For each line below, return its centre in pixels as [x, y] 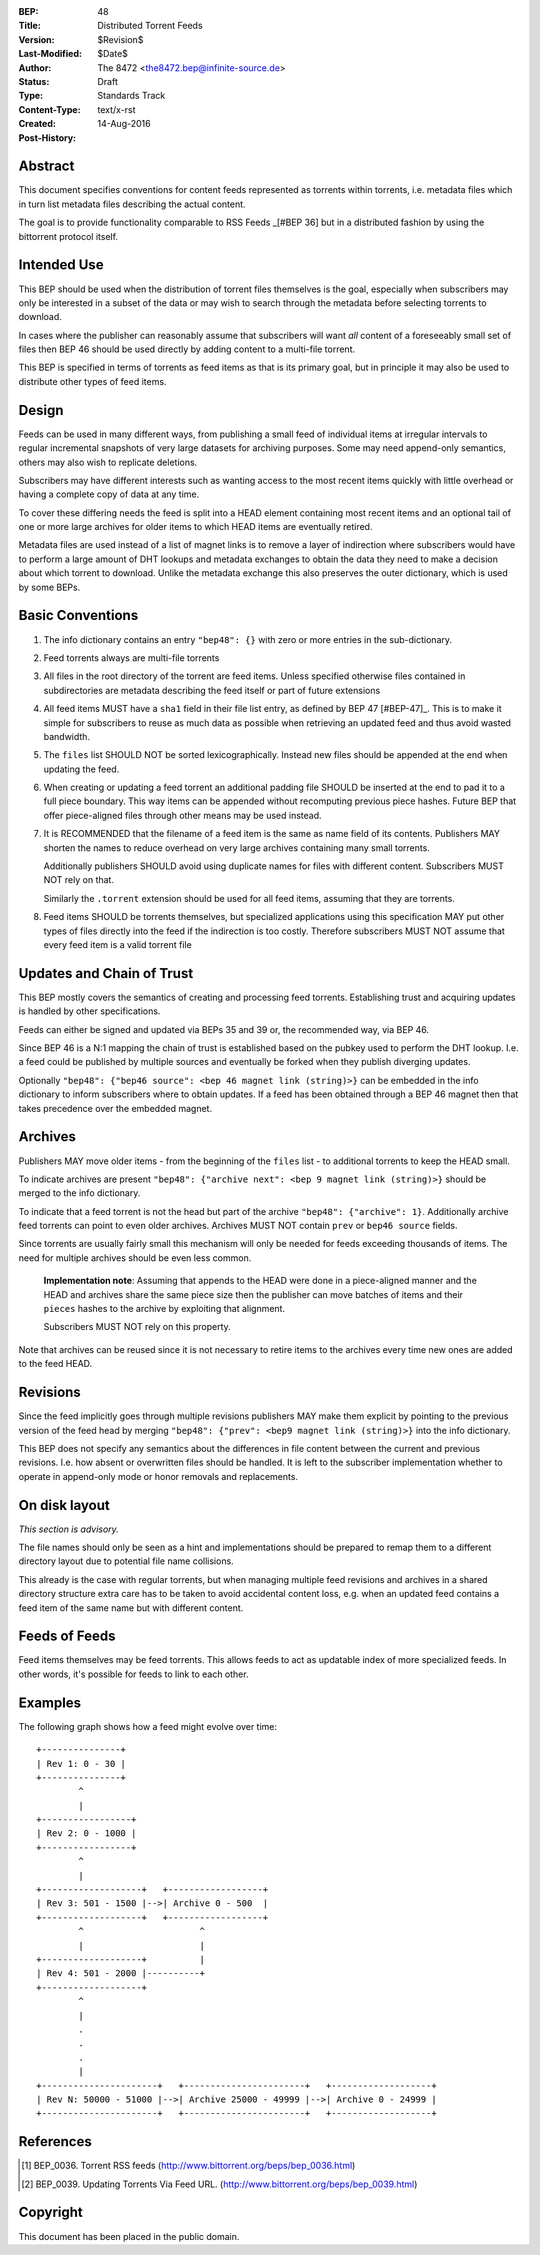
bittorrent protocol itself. [68, 236]
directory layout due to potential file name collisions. [126, 1561]
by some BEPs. [49, 587]
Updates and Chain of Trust [106, 973]
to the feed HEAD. [55, 1364]
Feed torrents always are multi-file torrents [131, 657]
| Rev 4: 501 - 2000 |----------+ [120, 1973]
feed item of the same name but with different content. [131, 1607]
